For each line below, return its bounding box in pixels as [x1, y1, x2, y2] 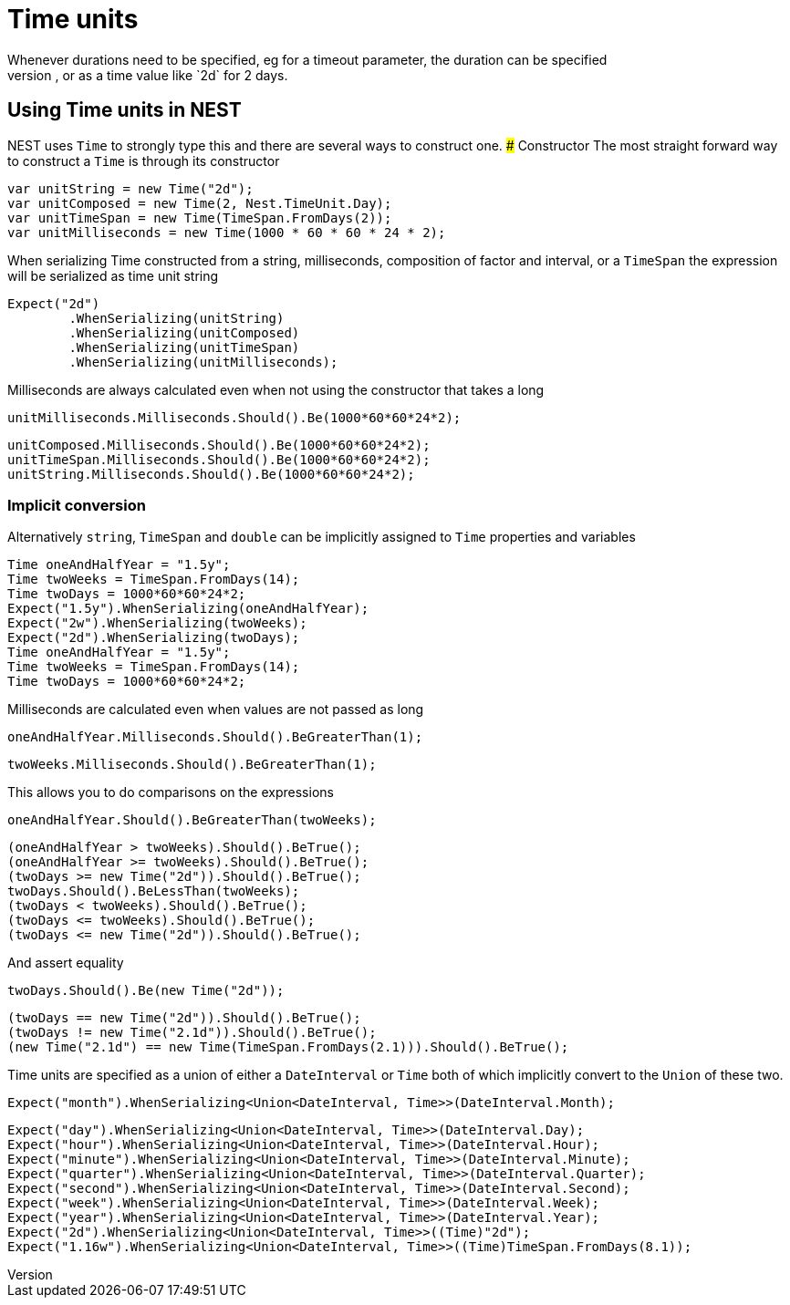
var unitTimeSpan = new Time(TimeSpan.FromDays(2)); [7, 210, 392, 225]
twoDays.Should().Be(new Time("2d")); [7, 983, 285, 999]
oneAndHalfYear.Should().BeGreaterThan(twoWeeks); [7, 813, 377, 828]
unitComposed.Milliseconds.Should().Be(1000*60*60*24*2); [7, 437, 431, 452]
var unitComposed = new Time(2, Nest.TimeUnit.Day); [7, 195, 392, 211]
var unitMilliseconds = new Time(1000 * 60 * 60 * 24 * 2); [7, 224, 446, 240]
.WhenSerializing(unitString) [68, 310, 285, 326]
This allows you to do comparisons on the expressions [7, 784, 334, 801]
